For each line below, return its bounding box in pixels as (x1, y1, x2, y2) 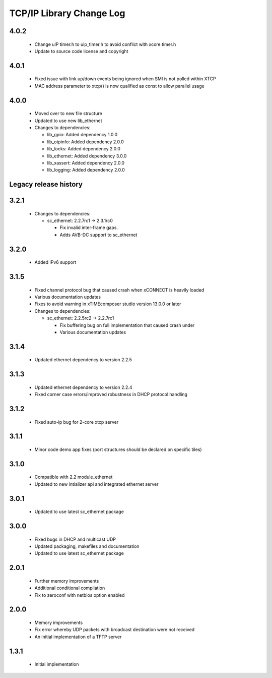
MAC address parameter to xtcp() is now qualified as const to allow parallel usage (34, 83, 205, 89)
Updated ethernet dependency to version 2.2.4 (34, 384, 132, 390)
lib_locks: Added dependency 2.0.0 (47, 146, 120, 152)
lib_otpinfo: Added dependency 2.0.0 (47, 139, 124, 145)
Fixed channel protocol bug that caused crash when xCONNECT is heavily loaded (34, 287, 205, 293)
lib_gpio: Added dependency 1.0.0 (47, 132, 118, 138)
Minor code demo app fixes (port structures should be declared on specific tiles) (34, 446, 202, 453)
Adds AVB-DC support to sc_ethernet (59, 232, 138, 238)
